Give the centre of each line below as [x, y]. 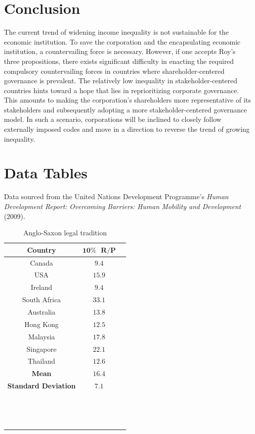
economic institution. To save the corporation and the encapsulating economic [122, 41]
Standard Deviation [42, 386]
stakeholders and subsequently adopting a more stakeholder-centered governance [126, 109]
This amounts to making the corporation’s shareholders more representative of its [127, 100]
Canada [42, 262]
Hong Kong [42, 324]
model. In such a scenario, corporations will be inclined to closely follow [113, 119]
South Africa [42, 299]
